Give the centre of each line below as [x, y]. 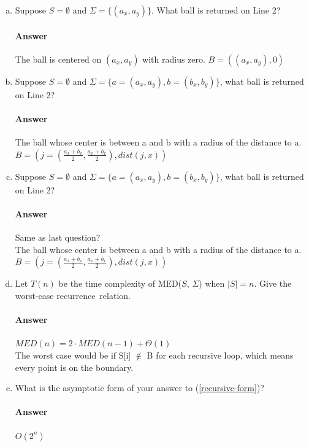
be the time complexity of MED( [120, 283]
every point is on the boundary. [74, 367]
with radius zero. [174, 59]
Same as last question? [58, 237]
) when [212, 283]
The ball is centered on [58, 59]
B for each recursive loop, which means [220, 355]
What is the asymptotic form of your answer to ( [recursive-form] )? [139, 388]
